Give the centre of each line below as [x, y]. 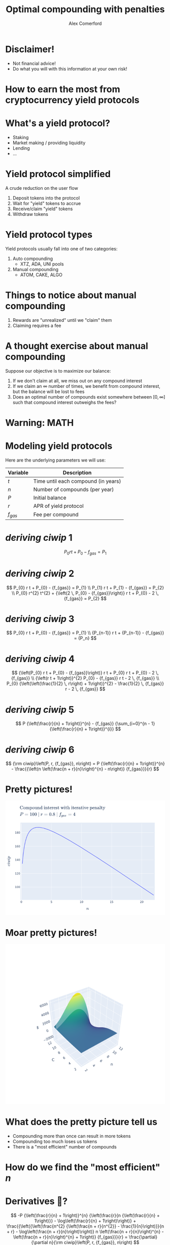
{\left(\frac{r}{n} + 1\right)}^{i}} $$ [85, 729]
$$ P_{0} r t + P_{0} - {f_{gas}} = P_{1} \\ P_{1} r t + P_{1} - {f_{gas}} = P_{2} [85, 587]
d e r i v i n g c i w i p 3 [40, 619]
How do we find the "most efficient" [83, 1168]
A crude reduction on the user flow [42, 188]
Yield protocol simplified [58, 174]
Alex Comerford [85, 23]
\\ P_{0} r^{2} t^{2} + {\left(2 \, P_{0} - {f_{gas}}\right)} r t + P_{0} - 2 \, [85, 593]
